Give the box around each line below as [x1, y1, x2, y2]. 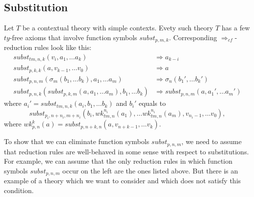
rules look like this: [34, 42, 92, 52]
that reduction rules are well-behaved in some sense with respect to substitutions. [4, 146, 249, 156]
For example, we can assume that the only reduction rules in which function [4, 156, 233, 166]
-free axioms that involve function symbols [9, 32, 137, 42]
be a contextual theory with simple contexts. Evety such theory [22, 23, 213, 33]
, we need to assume [181, 136, 242, 147]
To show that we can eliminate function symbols [4, 136, 150, 147]
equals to [139, 98, 166, 108]
